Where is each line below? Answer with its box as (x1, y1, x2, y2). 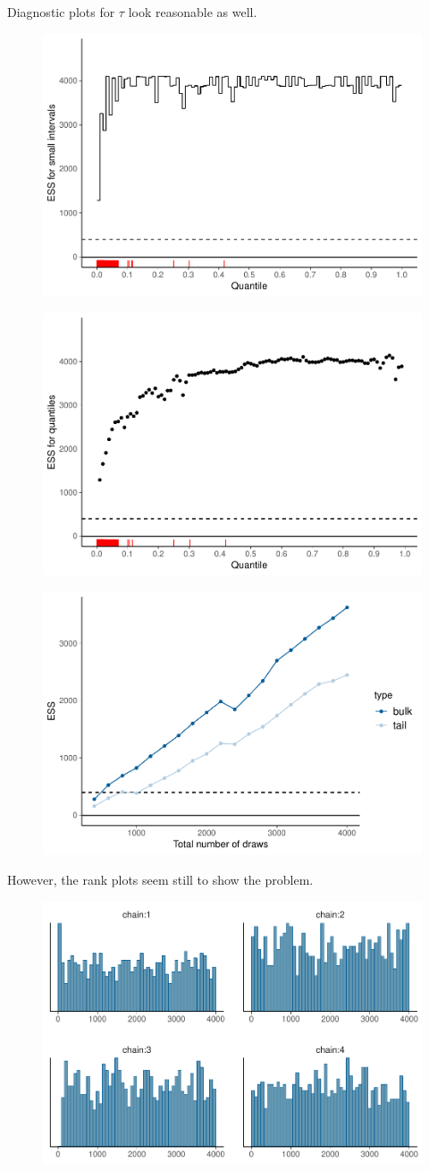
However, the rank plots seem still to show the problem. (7, 870, 314, 888)
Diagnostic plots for (7, 3, 115, 21)
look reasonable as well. (128, 3, 257, 21)
